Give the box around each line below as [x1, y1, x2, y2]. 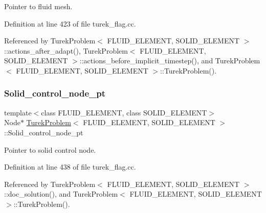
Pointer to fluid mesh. [4, 1, 73, 11]
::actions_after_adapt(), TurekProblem [4, 45, 128, 56]
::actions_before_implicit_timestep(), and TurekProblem [79, 55, 260, 66]
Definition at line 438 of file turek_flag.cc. [4, 161, 136, 172]
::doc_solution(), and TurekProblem [4, 188, 118, 199]
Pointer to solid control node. [4, 144, 96, 155]
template [4, 107, 32, 117]
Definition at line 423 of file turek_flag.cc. [4, 18, 136, 29]
